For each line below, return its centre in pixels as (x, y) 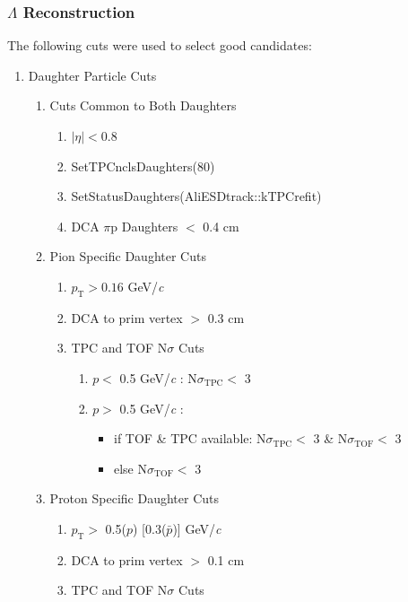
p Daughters (144, 226)
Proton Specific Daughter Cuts (134, 498)
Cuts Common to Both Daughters (143, 105)
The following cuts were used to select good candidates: (160, 45)
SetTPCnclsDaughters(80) (143, 166)
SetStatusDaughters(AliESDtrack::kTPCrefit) (196, 196)
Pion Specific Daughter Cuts (128, 256)
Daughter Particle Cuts (92, 75)
